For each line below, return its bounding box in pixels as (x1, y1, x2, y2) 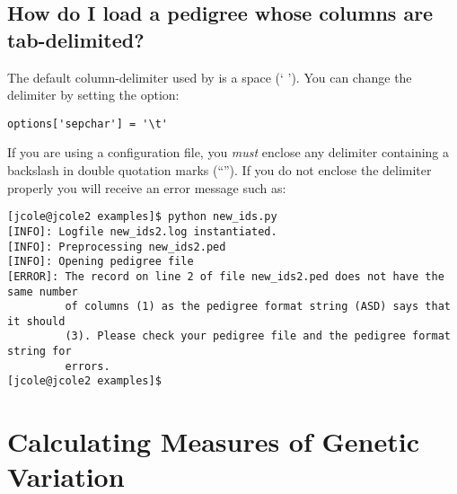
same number (7, 285, 78, 298)
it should (7, 314, 66, 328)
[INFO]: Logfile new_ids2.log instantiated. (7, 225, 277, 238)
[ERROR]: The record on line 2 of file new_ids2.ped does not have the (7, 269, 444, 283)
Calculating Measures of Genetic (7, 423, 419, 460)
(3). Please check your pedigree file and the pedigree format (65, 330, 451, 343)
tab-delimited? (7, 25, 145, 53)
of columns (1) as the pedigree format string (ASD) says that (65, 300, 451, 313)
